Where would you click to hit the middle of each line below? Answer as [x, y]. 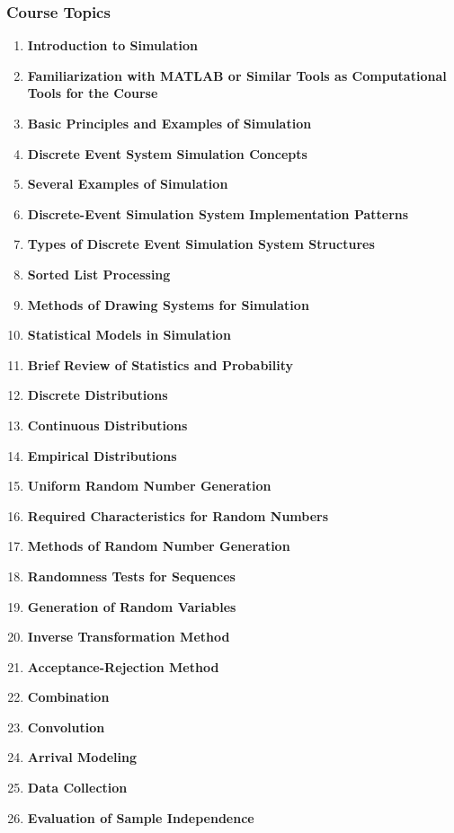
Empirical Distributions [102, 455]
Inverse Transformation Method [129, 637]
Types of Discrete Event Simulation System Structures [201, 244]
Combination [68, 697]
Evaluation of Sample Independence [141, 817]
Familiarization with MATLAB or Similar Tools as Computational [237, 75]
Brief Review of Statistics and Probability [160, 364]
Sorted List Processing [99, 274]
